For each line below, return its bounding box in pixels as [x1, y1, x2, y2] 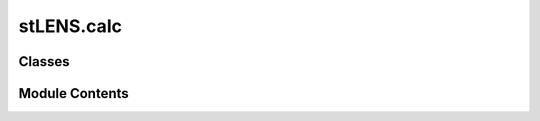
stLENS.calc [18, 15, 122, 37]
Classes [18, 53, 70, 70]
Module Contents [18, 85, 129, 102]
